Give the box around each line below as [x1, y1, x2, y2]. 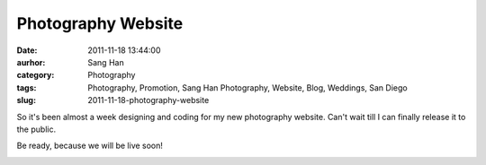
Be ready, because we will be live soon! [16, 140, 164, 152]
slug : [16, 95, 36, 106]
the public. [16, 124, 57, 135]
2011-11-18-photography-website [87, 95, 210, 106]
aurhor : [16, 56, 46, 67]
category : [16, 70, 55, 81]
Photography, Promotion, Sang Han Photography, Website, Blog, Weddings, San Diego [87, 82, 409, 93]
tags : [16, 82, 37, 93]
